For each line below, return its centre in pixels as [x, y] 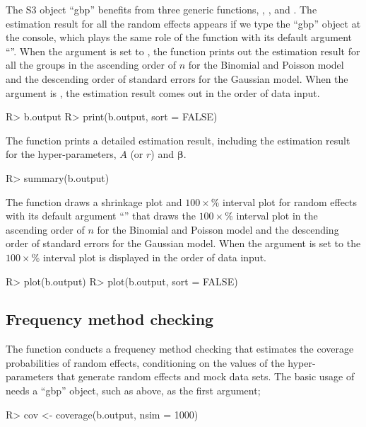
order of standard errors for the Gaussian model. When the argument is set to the [183, 243]
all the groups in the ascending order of [91, 65]
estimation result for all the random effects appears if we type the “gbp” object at [183, 23]
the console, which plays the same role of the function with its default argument [179, 37]
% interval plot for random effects [284, 201]
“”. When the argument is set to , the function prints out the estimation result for [183, 51]
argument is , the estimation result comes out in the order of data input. [163, 92]
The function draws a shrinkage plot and [94, 201]
